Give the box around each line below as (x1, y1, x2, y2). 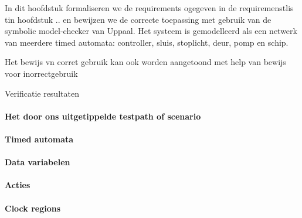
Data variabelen (5, 156, 70, 168)
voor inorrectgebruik (5, 67, 78, 79)
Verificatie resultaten (5, 87, 79, 99)
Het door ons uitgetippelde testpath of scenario (5, 110, 201, 122)
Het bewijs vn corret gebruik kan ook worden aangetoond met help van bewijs (5, 56, 286, 68)
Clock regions (5, 202, 61, 214)
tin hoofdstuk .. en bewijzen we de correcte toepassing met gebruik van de (5, 13, 272, 25)
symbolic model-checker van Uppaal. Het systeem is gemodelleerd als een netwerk (5, 25, 297, 37)
